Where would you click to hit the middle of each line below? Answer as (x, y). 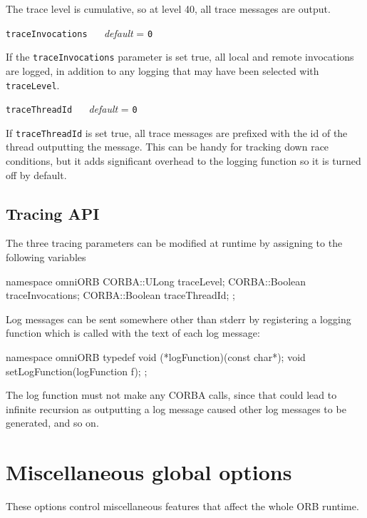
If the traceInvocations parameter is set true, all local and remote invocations (180, 57)
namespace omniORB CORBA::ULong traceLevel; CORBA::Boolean (156, 281)
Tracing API (53, 213)
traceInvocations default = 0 (79, 32)
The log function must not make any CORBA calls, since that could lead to (171, 395)
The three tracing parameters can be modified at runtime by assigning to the (174, 243)
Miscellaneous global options (149, 472)
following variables (46, 257)
